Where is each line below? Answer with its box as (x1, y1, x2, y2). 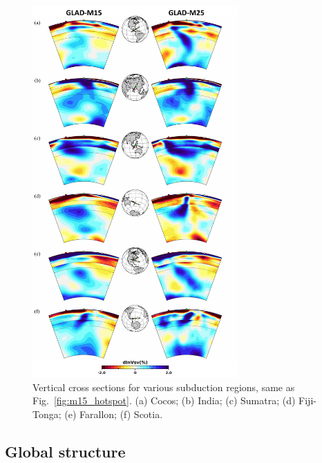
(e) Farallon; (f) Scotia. (64, 406, 163, 421)
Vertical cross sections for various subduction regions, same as (32, 379, 295, 394)
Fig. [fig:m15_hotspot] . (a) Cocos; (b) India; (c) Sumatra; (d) (32, 393, 296, 408)
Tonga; (32, 406, 61, 421)
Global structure (5, 440, 126, 462)
